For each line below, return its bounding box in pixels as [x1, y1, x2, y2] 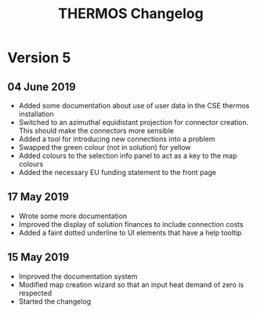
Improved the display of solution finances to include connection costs [18, 219, 244, 228]
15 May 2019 [7, 250, 70, 264]
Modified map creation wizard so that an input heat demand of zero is [18, 279, 244, 289]
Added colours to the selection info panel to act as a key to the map [18, 151, 237, 160]
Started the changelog [18, 296, 92, 306]
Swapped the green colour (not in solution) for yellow [18, 143, 191, 152]
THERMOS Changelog [57, 5, 205, 23]
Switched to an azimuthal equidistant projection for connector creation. [18, 118, 249, 126]
